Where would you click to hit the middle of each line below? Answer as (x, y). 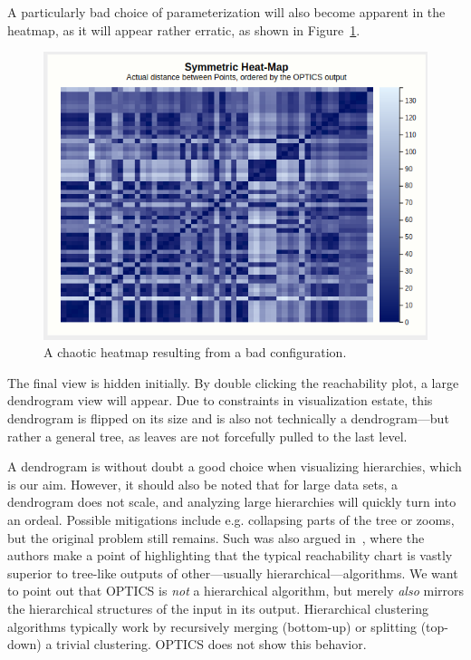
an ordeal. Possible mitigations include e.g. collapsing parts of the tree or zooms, (231, 519)
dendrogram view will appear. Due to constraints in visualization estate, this (220, 400)
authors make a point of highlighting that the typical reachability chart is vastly (230, 555)
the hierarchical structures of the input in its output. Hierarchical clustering (218, 608)
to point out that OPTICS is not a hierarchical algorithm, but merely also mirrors (236, 591)
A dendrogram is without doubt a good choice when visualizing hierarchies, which (235, 466)
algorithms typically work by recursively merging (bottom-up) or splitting (212, 626)
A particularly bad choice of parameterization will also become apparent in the (226, 12)
